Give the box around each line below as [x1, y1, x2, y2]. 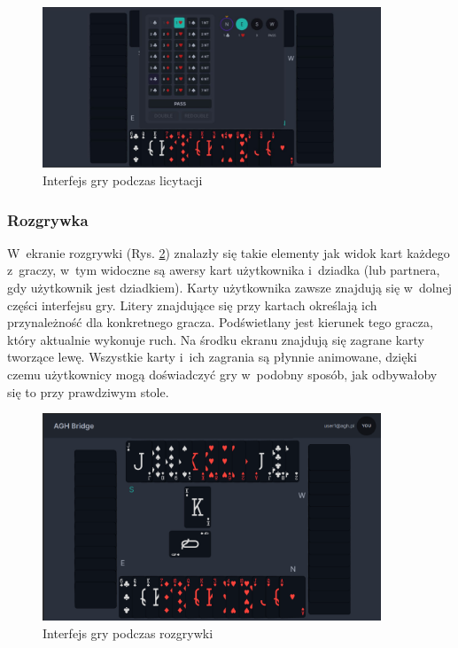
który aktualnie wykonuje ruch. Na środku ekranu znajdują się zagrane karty [7, 330, 425, 348]
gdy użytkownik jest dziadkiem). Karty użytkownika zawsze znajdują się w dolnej [7, 278, 452, 297]
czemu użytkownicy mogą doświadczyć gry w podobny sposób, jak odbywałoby [7, 365, 438, 384]
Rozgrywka [7, 208, 89, 230]
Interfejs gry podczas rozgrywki [43, 623, 213, 642]
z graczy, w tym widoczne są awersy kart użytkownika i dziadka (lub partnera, [7, 261, 440, 279]
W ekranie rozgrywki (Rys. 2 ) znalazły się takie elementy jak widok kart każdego [7, 243, 450, 262]
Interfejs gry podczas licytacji [43, 171, 203, 190]
